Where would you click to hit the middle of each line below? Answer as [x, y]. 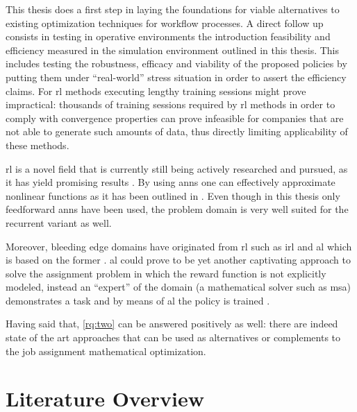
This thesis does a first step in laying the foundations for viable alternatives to [173, 9]
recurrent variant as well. [59, 222]
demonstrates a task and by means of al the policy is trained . [138, 300]
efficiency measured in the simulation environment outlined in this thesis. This [173, 50]
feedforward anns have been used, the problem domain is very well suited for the [177, 209]
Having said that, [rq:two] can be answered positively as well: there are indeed [172, 324]
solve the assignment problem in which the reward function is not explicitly [166, 273]
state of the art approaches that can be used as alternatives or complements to [173, 337]
